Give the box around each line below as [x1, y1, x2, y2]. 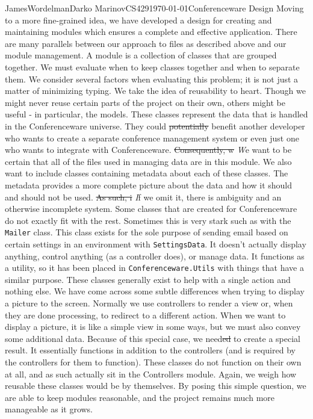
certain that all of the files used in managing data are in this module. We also [5, 155, 292, 167]
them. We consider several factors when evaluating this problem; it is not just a [5, 72, 299, 85]
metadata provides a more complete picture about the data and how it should [5, 178, 293, 191]
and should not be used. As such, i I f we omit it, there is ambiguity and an [5, 190, 282, 203]
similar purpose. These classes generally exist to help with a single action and [5, 273, 291, 285]
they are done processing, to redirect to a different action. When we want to [5, 308, 286, 321]
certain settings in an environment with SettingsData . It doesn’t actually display [5, 237, 306, 250]
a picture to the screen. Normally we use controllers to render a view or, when [5, 297, 293, 309]
